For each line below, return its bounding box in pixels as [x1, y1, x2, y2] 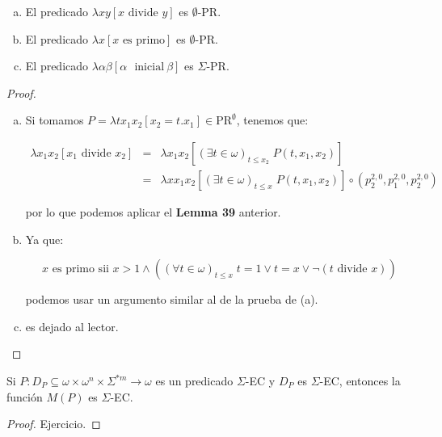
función [6, 388, 43, 405]
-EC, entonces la [319, 372, 401, 389]
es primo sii [52, 263, 109, 275]
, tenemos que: [236, 111, 309, 128]
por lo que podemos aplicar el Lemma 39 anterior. [25, 204, 281, 221]
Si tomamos [25, 111, 84, 128]
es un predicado [155, 372, 234, 389]
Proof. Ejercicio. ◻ [6, 415, 101, 432]
